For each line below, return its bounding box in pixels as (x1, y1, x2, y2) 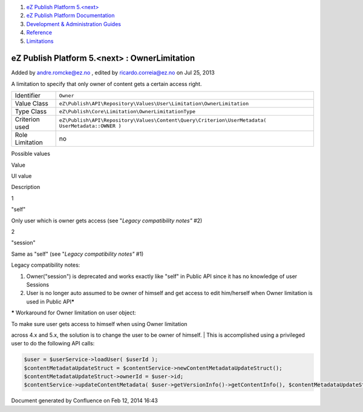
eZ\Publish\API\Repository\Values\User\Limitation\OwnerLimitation (59, 100, 249, 107)
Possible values (11, 150, 51, 158)
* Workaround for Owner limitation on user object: (11, 309, 136, 316)
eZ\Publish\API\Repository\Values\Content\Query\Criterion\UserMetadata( (59, 117, 267, 124)
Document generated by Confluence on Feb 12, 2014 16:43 (11, 397, 159, 404)
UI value (11, 173, 32, 180)
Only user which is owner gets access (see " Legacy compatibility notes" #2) (11, 217, 203, 224)
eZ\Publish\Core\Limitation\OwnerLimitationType (59, 108, 196, 115)
